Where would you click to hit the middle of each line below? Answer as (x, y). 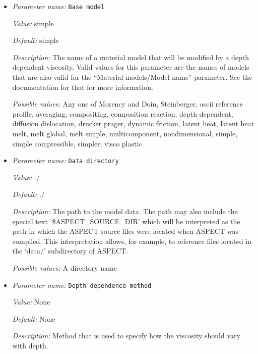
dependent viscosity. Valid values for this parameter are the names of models (131, 67)
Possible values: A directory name (64, 268)
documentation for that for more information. (83, 87)
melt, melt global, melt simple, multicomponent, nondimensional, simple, (125, 133)
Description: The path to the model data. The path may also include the (125, 211)
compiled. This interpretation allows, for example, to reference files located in (132, 241)
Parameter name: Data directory (66, 160)
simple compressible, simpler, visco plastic (77, 143)
